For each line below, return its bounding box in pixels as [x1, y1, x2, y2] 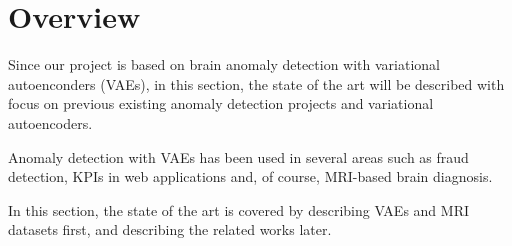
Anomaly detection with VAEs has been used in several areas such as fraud [8, 146, 469, 167]
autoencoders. [8, 112, 93, 133]
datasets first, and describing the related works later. [8, 219, 332, 240]
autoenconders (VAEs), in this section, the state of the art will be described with [8, 73, 505, 94]
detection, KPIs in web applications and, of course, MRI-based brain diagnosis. [8, 166, 493, 187]
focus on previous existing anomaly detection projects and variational [8, 93, 434, 114]
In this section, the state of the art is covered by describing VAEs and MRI [8, 199, 469, 220]
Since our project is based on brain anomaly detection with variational [8, 54, 441, 75]
